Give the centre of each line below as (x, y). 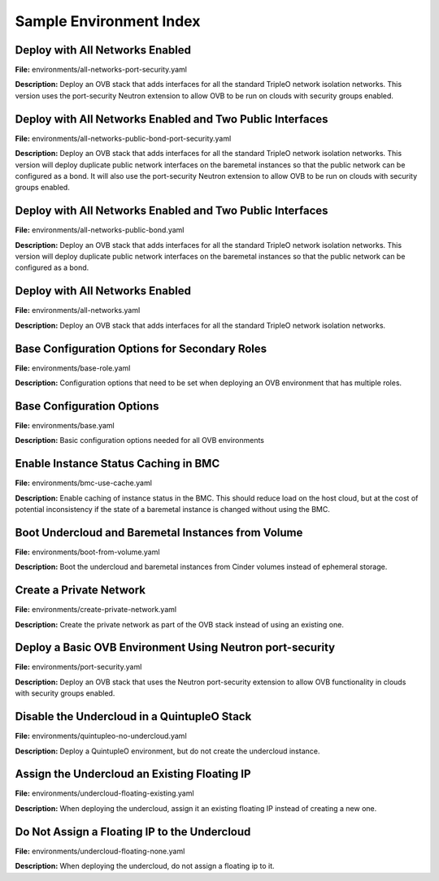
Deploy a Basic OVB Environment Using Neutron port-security (175, 647)
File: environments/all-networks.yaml (78, 310)
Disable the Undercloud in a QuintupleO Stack (133, 716)
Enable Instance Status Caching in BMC (117, 464)
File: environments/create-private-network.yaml (96, 610)
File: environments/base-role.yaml (73, 368)
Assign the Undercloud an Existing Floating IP (133, 774)
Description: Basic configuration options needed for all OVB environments (139, 440)
